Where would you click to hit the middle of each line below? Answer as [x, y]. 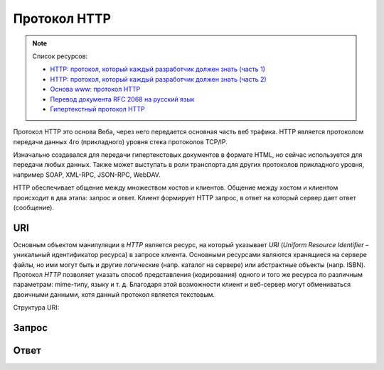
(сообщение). [34, 208]
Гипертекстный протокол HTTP [97, 109]
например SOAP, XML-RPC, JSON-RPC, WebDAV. [87, 175]
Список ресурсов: [60, 56]
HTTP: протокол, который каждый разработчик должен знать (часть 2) [158, 79]
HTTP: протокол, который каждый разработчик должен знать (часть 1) [158, 69]
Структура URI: [36, 308]
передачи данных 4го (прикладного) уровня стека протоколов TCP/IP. [120, 141]
